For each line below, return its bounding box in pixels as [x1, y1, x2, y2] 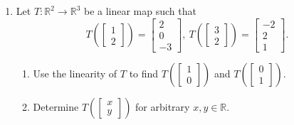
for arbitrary [135, 99, 190, 114]
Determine [33, 99, 79, 114]
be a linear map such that [83, 4, 196, 18]
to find [129, 65, 159, 80]
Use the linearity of [33, 65, 117, 80]
